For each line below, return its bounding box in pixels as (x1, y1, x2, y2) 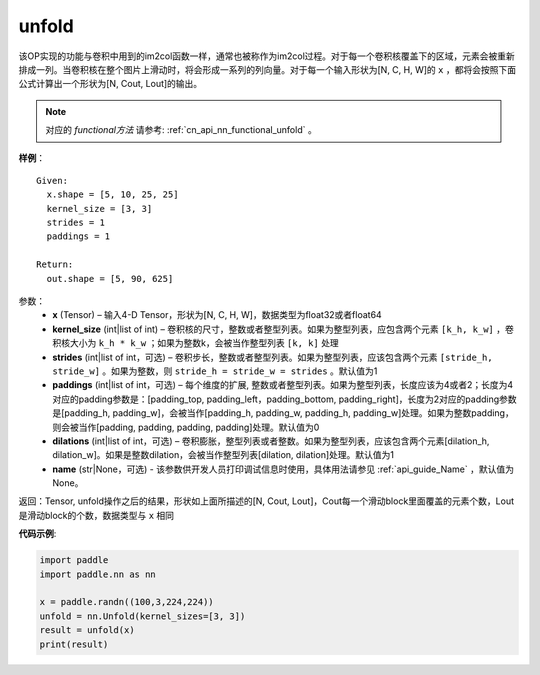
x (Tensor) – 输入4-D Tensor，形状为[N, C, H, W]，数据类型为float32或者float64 (52, 309, 382, 321)
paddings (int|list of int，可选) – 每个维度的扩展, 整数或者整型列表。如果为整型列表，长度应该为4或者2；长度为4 (52, 379, 514, 391)
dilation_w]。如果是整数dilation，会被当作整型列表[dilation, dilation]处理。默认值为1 (52, 449, 395, 461)
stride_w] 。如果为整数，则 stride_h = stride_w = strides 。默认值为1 (52, 365, 378, 377)
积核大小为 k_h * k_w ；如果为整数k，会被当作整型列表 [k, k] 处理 (52, 337, 339, 349)
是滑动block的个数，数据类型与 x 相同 (18, 509, 175, 521)
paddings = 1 (46, 231, 111, 242)
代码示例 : (18, 528, 57, 540)
